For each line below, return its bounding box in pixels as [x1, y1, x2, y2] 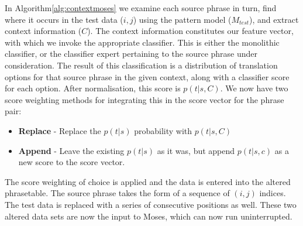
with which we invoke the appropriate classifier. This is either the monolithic [5, 36, 280, 48]
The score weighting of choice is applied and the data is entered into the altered [5, 175, 291, 187]
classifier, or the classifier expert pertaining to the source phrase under [5, 47, 258, 60]
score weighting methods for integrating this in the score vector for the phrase [5, 93, 284, 105]
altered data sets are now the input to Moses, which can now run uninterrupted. [5, 210, 292, 222]
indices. [259, 187, 286, 199]
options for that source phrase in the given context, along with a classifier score [5, 70, 290, 83]
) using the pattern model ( [133, 13, 232, 25]
